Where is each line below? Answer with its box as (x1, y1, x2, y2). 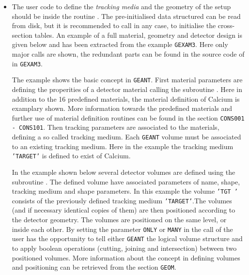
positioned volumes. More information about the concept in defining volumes (12, 252, 240, 262)
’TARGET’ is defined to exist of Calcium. (12, 151, 131, 161)
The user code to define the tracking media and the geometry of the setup (12, 1, 231, 11)
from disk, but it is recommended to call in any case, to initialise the (12, 20, 216, 31)
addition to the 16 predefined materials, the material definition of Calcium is (12, 93, 240, 104)
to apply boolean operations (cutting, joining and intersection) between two (12, 243, 237, 253)
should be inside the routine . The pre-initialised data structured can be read (12, 11, 241, 21)
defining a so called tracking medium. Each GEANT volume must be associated (12, 132, 241, 142)
